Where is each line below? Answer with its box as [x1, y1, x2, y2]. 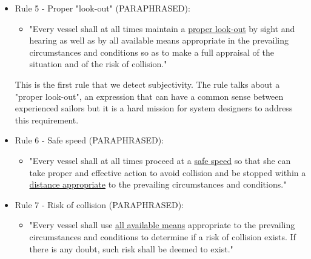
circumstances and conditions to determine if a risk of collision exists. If [29, 230, 296, 243]
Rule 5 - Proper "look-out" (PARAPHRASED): [15, 2, 190, 14]
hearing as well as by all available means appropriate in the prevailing [29, 34, 289, 47]
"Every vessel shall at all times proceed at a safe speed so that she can [29, 154, 291, 166]
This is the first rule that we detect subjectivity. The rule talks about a [15, 77, 280, 90]
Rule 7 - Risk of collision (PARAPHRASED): [15, 198, 184, 211]
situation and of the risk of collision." [29, 57, 167, 70]
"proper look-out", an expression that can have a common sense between [15, 90, 284, 102]
